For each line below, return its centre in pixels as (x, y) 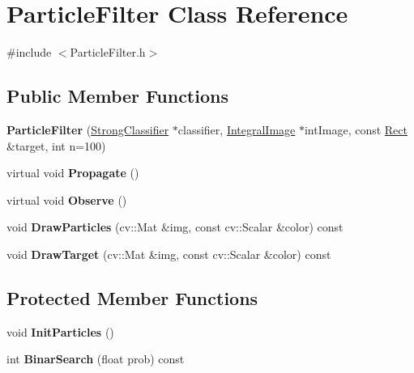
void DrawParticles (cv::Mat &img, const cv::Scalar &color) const (175, 227)
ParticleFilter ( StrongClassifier (88, 129)
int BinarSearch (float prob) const (96, 359)
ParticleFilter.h (108, 52)
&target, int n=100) (56, 145)
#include (29, 52)
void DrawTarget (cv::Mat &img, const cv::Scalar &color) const (169, 254)
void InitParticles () (60, 331)
